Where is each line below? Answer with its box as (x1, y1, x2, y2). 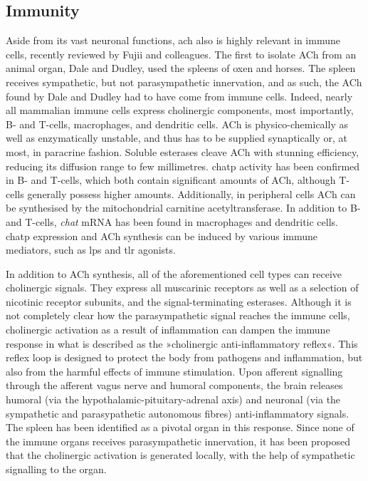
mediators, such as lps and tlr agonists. (6, 242, 176, 257)
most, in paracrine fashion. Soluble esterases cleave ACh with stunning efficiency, (6, 144, 359, 159)
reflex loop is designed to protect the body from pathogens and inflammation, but (6, 350, 363, 365)
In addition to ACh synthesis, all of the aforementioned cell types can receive (6, 266, 342, 281)
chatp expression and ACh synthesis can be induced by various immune (6, 228, 318, 243)
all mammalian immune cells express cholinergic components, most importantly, (6, 103, 354, 118)
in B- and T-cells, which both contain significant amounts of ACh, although (6, 172, 336, 187)
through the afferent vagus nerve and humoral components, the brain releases (6, 378, 343, 393)
